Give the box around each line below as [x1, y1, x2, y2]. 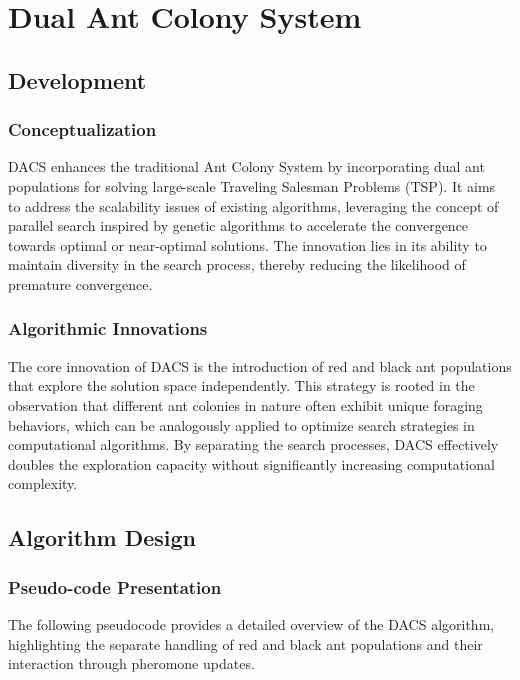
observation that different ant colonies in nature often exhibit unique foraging [8, 394, 483, 415]
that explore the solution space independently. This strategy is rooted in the [8, 375, 475, 396]
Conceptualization [8, 117, 157, 142]
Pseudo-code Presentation [8, 574, 222, 599]
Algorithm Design [8, 522, 197, 553]
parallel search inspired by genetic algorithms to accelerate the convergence [8, 215, 469, 236]
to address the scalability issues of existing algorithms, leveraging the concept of [8, 195, 499, 216]
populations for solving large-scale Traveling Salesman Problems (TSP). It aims [8, 175, 496, 196]
